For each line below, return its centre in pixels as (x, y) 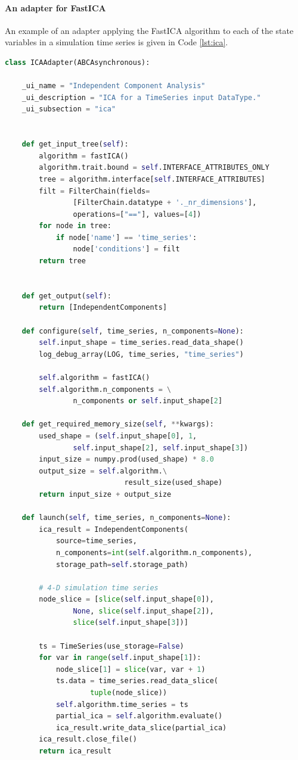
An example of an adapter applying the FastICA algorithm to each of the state (149, 30)
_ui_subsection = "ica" (69, 109)
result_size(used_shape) (173, 483)
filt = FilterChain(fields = (94, 191)
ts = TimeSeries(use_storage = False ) (111, 646)
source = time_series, (96, 541)
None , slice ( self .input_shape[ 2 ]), (143, 611)
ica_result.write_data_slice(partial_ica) (141, 728)
